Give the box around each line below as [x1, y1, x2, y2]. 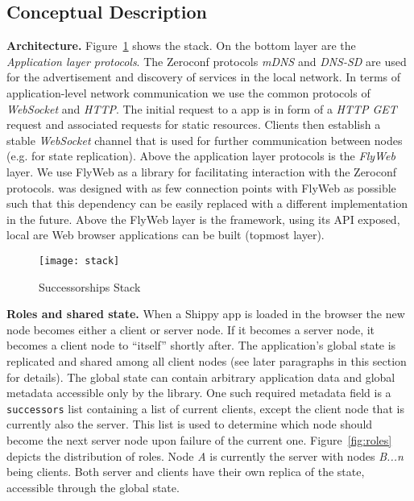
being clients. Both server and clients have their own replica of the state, [6, 463, 365, 480]
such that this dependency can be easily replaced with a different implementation [6, 195, 408, 212]
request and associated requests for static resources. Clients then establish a [6, 116, 381, 133]
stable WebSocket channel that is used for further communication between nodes [6, 131, 403, 148]
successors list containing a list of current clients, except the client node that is [6, 400, 404, 416]
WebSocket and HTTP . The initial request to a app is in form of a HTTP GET [6, 100, 397, 117]
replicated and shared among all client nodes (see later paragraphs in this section [6, 352, 407, 369]
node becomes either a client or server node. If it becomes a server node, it [6, 321, 375, 337]
